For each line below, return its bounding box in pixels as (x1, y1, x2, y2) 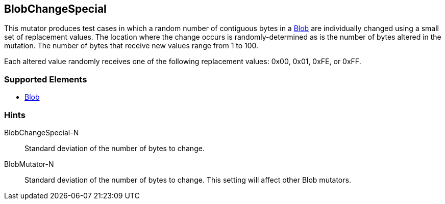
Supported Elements (4, 74, 87, 84)
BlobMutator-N (4, 159, 54, 168)
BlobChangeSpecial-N (4, 128, 79, 137)
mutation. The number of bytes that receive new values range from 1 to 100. (4, 41, 259, 50)
